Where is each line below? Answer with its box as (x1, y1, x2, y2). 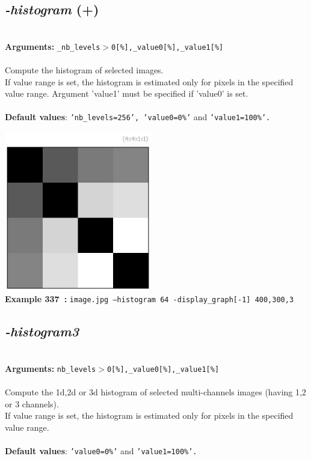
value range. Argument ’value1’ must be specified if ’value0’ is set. (5, 87, 248, 100)
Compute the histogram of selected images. (5, 64, 164, 76)
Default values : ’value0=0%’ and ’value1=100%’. (5, 444, 197, 457)
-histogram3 (5, 322, 79, 341)
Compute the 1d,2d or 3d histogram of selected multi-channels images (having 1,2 (5, 385, 306, 398)
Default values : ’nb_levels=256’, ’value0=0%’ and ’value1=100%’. (5, 111, 271, 123)
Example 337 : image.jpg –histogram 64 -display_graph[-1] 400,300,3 (5, 293, 294, 305)
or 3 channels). (5, 397, 59, 410)
